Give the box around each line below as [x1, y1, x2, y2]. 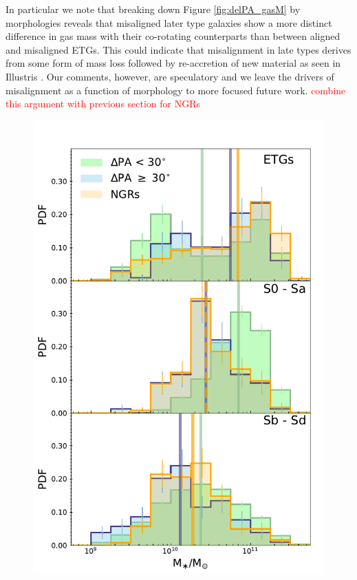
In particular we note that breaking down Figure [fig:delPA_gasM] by [6, 2, 301, 16]
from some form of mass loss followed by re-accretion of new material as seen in [6, 56, 341, 70]
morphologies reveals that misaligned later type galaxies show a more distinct [6, 15, 332, 30]
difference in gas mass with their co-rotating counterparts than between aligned [6, 29, 340, 43]
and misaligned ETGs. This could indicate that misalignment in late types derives [6, 42, 351, 56]
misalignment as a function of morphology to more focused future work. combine [6, 83, 346, 97]
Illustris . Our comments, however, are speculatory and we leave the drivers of [6, 69, 334, 83]
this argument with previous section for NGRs [6, 96, 201, 111]
